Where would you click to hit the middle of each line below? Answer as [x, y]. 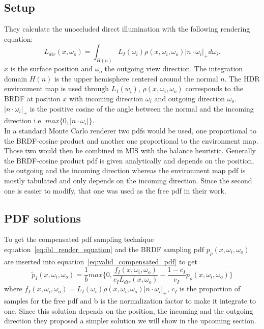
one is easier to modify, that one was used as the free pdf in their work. [115, 190]
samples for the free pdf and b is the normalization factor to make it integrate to [130, 301]
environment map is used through [56, 88]
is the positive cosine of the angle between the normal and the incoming [142, 108]
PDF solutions [43, 218]
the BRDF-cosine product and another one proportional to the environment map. [131, 140]
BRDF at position [32, 99]
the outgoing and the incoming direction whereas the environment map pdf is [125, 170]
